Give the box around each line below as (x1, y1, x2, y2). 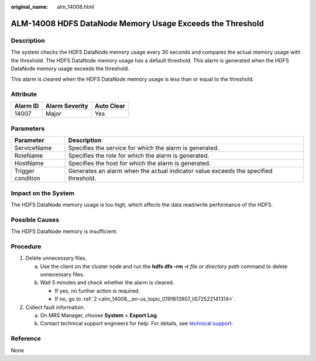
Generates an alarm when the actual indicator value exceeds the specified (68, 167, 273, 175)
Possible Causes (11, 216, 60, 224)
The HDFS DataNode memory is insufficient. (11, 228, 118, 235)
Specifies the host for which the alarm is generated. (68, 159, 211, 168)
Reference (11, 335, 41, 343)
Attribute (11, 91, 37, 99)
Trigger (14, 167, 35, 175)
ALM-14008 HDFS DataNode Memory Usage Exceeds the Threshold (11, 18, 265, 29)
